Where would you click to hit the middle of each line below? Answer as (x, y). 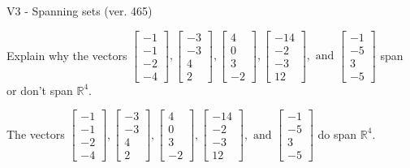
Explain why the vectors (67, 55)
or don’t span (40, 90)
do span (337, 134)
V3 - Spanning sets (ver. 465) (80, 11)
